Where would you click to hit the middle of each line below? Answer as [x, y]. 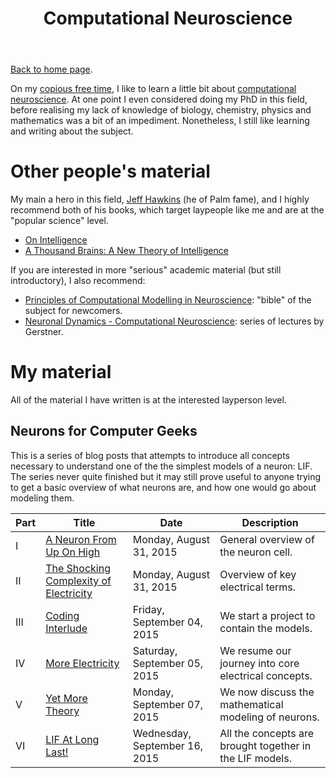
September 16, [168, 745]
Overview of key [258, 574]
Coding [62, 615]
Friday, [148, 609]
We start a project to [267, 615]
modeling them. [42, 498]
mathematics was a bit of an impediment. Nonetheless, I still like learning [160, 121]
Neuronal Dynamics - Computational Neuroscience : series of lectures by [174, 321]
